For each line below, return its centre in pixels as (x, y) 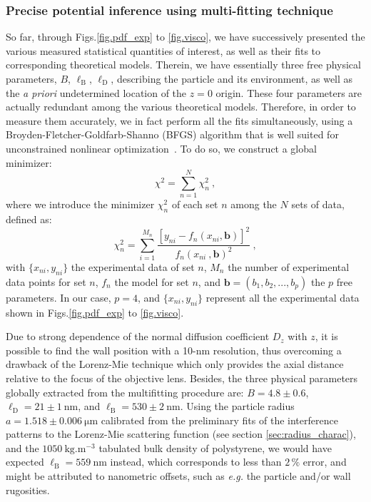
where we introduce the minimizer (80, 204)
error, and (325, 462)
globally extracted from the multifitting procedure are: (125, 392)
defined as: (29, 219)
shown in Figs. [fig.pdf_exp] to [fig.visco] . (95, 312)
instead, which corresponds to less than (196, 462)
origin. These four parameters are (289, 92)
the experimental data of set (133, 266)
